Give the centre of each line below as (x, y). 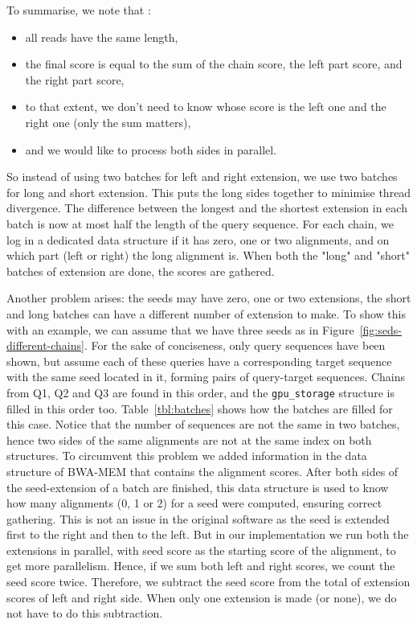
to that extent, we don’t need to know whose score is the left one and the (206, 107)
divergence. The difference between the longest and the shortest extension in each (207, 208)
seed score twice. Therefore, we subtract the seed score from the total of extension (208, 582)
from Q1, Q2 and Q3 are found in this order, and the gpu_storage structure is (200, 392)
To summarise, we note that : (79, 10)
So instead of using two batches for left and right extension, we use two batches (202, 177)
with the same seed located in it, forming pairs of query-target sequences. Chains (206, 377)
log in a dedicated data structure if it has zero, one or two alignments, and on (198, 239)
